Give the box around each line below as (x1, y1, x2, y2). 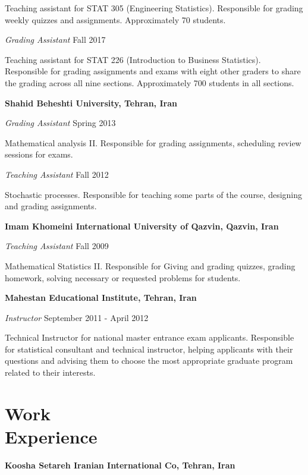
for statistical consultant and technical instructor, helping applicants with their (5, 342, 293, 355)
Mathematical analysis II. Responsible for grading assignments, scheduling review (5, 136, 301, 149)
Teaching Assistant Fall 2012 (5, 168, 109, 180)
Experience (5, 424, 98, 449)
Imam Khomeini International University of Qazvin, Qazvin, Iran (5, 219, 279, 232)
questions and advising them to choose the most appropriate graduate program (5, 354, 293, 367)
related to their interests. (5, 366, 96, 379)
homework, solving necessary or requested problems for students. (5, 271, 241, 284)
